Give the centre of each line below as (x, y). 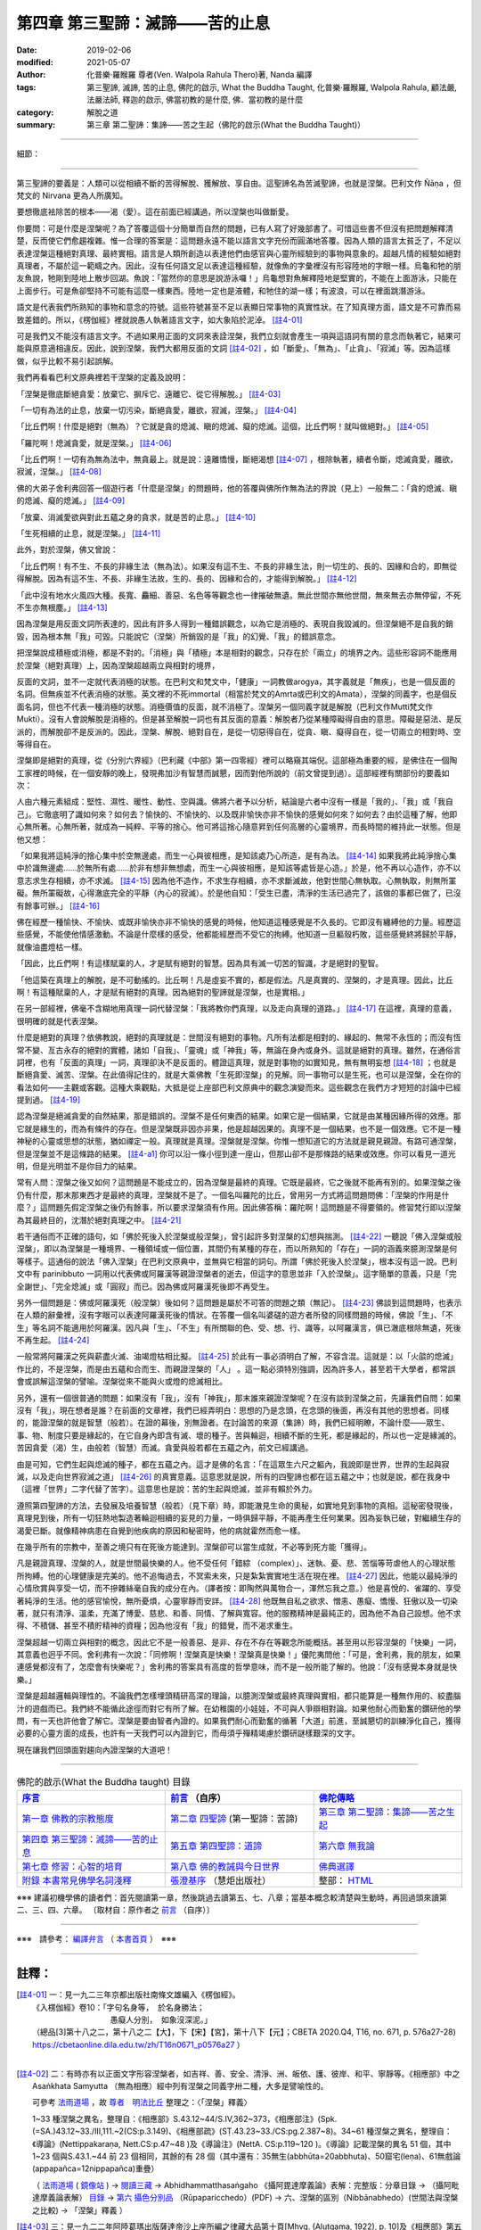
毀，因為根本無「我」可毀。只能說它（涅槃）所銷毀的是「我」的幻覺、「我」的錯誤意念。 (178, 636)
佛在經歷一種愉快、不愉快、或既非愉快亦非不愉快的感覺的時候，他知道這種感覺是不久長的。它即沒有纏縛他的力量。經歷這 (239, 921)
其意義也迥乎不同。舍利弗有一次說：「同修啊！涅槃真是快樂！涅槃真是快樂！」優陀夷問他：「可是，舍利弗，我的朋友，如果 (239, 1655)
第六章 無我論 (346, 1846)
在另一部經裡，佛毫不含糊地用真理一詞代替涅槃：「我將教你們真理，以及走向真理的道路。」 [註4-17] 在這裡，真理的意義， (236, 1009)
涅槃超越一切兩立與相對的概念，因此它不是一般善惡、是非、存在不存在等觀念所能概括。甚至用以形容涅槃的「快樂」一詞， (239, 1642)
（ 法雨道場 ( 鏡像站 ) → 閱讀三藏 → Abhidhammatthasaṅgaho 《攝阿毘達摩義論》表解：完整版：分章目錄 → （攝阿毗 (246, 2185)
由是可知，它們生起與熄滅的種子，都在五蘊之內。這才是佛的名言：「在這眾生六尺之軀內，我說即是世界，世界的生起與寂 (233, 1464)
